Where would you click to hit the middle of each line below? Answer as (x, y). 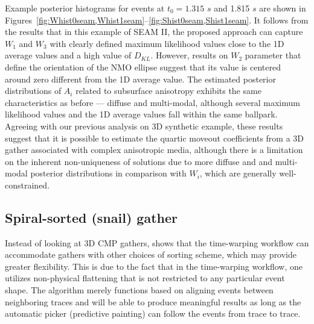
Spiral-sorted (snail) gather (91, 217)
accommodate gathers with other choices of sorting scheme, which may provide (151, 254)
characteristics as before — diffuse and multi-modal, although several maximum (152, 102)
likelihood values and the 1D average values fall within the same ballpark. (141, 114)
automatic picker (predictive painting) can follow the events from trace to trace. (153, 313)
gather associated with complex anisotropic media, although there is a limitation (154, 150)
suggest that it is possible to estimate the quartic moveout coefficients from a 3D (155, 138)
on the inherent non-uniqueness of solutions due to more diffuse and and (139, 161)
